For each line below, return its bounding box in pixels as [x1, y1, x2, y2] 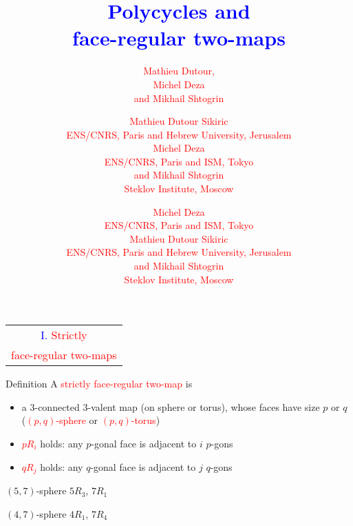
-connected [34, 399, 80, 414]
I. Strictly [40, 327, 87, 343]
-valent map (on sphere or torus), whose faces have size [87, 399, 320, 414]
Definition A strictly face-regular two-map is [6, 376, 193, 391]
